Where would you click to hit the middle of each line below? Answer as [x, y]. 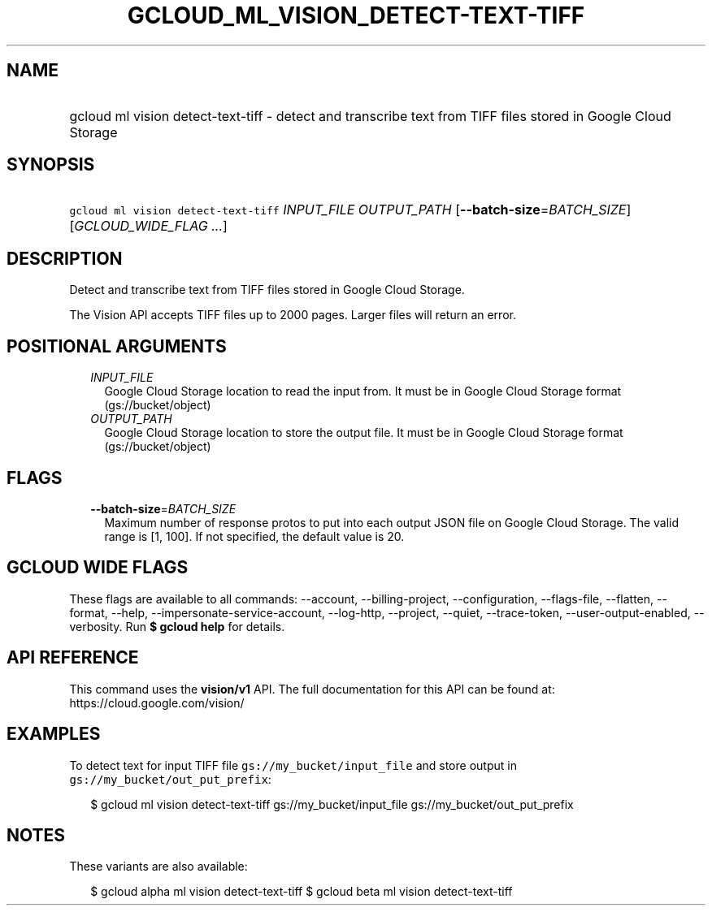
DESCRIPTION [65, 258]
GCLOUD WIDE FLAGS [98, 568]
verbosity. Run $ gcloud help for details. [177, 626]
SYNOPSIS [51, 165]
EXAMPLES [54, 734]
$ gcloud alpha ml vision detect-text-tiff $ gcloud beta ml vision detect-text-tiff [302, 892]
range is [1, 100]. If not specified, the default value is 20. [254, 536]
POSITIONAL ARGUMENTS [117, 346]
